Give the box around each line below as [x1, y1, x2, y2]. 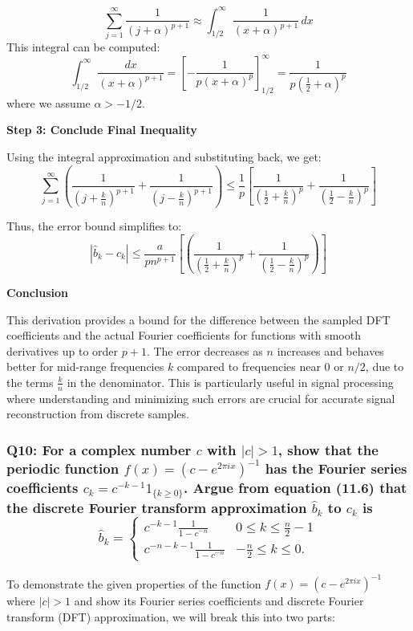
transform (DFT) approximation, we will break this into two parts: [6, 609, 335, 625]
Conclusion [6, 283, 69, 300]
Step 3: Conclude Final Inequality [6, 121, 197, 138]
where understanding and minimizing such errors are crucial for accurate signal [6, 389, 395, 406]
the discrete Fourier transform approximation [6, 497, 307, 517]
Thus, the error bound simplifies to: [6, 218, 182, 234]
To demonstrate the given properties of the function [6, 575, 261, 592]
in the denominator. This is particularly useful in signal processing [67, 373, 394, 390]
